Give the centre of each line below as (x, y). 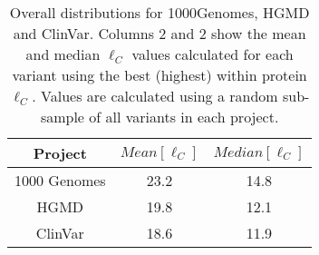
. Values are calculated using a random (155, 96)
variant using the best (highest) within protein (159, 75)
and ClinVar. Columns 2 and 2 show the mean (159, 33)
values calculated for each (213, 54)
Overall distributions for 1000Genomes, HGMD (159, 12)
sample (62, 117)
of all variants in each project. (184, 117)
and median (63, 54)
